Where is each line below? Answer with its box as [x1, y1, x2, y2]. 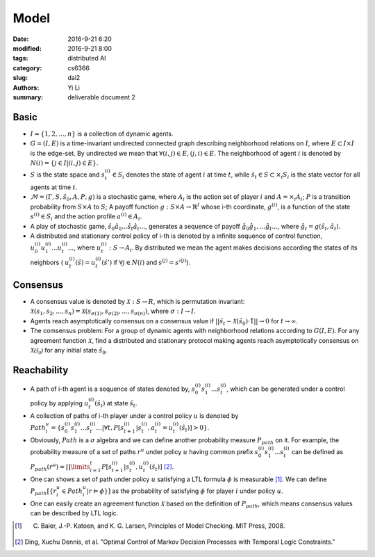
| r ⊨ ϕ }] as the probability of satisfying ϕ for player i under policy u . [86, 487, 283, 495]
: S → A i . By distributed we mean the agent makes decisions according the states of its [108, 243, 358, 253]
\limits [70, 462, 90, 471]
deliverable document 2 [67, 92, 135, 101]
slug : [12, 74, 28, 82]
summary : [12, 92, 44, 101]
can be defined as [291, 448, 344, 456]
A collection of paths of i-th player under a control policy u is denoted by [30, 412, 239, 420]
